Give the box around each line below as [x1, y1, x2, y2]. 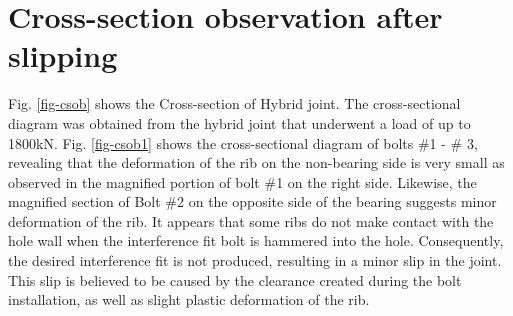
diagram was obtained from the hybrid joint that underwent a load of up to [8, 112, 471, 133]
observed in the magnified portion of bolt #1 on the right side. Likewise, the [8, 171, 477, 192]
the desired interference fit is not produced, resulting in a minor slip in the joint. [8, 250, 502, 271]
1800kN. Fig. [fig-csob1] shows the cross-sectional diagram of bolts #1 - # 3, [8, 132, 478, 153]
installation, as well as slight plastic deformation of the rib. [8, 289, 370, 310]
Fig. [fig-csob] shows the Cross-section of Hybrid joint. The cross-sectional [8, 93, 461, 114]
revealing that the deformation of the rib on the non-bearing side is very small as [8, 152, 505, 173]
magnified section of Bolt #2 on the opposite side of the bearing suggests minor [8, 191, 497, 212]
